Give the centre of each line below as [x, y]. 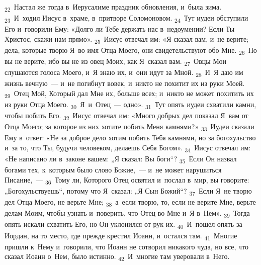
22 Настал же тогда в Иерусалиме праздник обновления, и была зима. [113, 7]
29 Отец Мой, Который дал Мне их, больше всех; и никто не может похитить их [129, 94]
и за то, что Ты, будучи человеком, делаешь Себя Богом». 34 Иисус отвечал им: [128, 148]
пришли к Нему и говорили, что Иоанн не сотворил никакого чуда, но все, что [127, 246]
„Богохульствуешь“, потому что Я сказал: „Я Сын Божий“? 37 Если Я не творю [128, 191]
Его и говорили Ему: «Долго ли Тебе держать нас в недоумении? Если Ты [120, 29]
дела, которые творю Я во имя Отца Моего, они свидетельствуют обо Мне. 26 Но [131, 50]
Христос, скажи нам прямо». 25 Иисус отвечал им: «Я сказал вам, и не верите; [127, 39]
